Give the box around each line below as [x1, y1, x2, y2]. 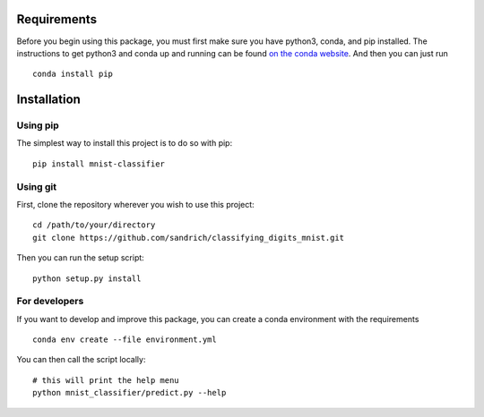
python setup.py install [32, 273, 142, 284]
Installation [16, 92, 81, 107]
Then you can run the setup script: [16, 252, 145, 263]
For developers [16, 295, 84, 308]
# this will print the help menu [32, 375, 179, 385]
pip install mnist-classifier [32, 158, 166, 169]
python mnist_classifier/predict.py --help [32, 387, 227, 398]
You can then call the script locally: [16, 354, 146, 365]
